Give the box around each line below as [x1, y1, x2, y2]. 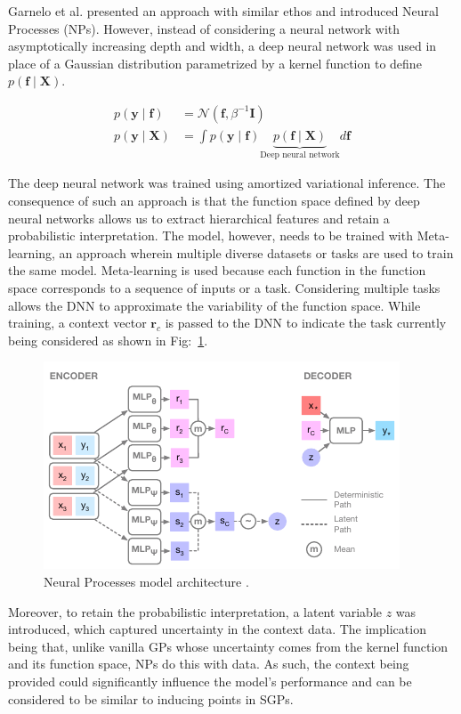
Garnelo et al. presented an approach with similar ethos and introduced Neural [8, 2, 439, 20]
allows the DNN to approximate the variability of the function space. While [8, 296, 421, 314]
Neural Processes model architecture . [44, 572, 249, 590]
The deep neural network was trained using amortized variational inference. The [8, 174, 446, 192]
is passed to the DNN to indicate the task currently [165, 313, 447, 332]
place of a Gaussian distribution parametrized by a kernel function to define [8, 53, 422, 72]
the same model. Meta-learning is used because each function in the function [8, 261, 426, 280]
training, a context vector [8, 313, 147, 332]
